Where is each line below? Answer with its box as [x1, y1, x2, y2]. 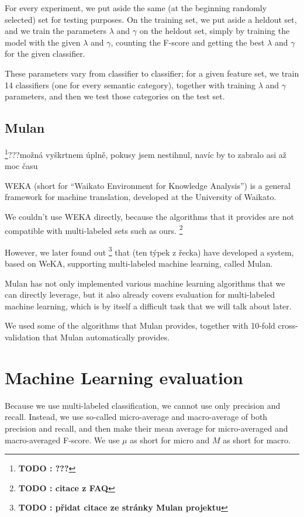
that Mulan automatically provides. [42, 331, 170, 343]
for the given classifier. [5, 47, 85, 60]
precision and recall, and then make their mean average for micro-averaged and [5, 422, 288, 434]
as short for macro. [223, 433, 291, 446]
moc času [5, 160, 38, 172]
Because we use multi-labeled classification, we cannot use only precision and [5, 399, 281, 411]
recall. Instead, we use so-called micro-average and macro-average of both [5, 411, 268, 423]
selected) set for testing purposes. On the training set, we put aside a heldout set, [5, 13, 297, 25]
